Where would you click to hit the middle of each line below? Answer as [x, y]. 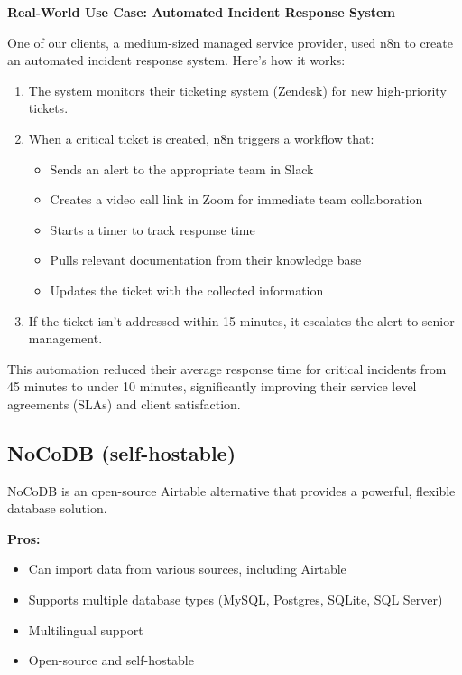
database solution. [57, 508]
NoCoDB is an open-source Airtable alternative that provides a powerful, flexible [231, 490]
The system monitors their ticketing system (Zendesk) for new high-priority [237, 90]
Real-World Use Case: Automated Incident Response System [201, 12]
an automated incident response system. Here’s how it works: [176, 60]
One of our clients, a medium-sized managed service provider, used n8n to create [230, 42]
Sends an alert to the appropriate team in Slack [182, 169]
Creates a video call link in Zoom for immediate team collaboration [236, 199]
